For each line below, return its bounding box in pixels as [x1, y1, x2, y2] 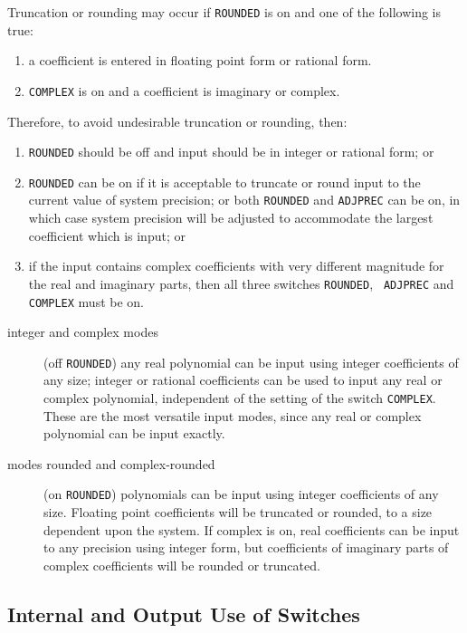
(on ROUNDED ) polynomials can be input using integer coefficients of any [43, 484, 439, 504]
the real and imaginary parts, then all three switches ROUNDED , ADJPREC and [28, 273, 454, 293]
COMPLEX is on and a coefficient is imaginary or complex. [28, 81, 340, 100]
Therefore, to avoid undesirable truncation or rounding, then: [7, 111, 348, 130]
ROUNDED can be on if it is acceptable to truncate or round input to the [28, 172, 421, 191]
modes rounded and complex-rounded [7, 454, 215, 473]
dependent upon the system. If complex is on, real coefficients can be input [43, 520, 460, 539]
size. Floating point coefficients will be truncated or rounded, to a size [43, 503, 433, 522]
